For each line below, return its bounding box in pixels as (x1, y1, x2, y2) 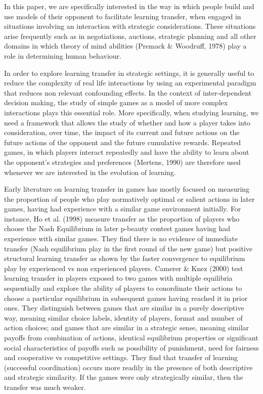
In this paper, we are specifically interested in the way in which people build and (4, 1, 254, 11)
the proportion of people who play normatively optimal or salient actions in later (4, 193, 255, 204)
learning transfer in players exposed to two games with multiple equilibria (4, 273, 233, 283)
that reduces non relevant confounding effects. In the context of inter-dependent (4, 87, 252, 98)
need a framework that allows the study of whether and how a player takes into (4, 117, 250, 127)
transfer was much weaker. (4, 381, 86, 392)
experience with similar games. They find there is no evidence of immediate (4, 233, 238, 244)
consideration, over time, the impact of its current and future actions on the (4, 127, 240, 138)
